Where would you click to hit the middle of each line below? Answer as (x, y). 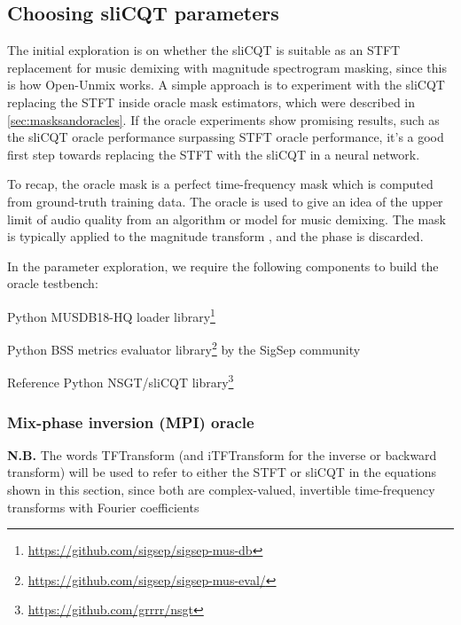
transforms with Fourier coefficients (103, 507)
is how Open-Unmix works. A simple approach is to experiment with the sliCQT (226, 85)
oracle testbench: (53, 283)
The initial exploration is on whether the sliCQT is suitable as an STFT (204, 50)
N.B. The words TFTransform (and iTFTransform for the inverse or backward (222, 454)
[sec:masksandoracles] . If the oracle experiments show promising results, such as (223, 119)
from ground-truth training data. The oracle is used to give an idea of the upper (225, 201)
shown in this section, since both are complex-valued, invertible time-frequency (221, 490)
